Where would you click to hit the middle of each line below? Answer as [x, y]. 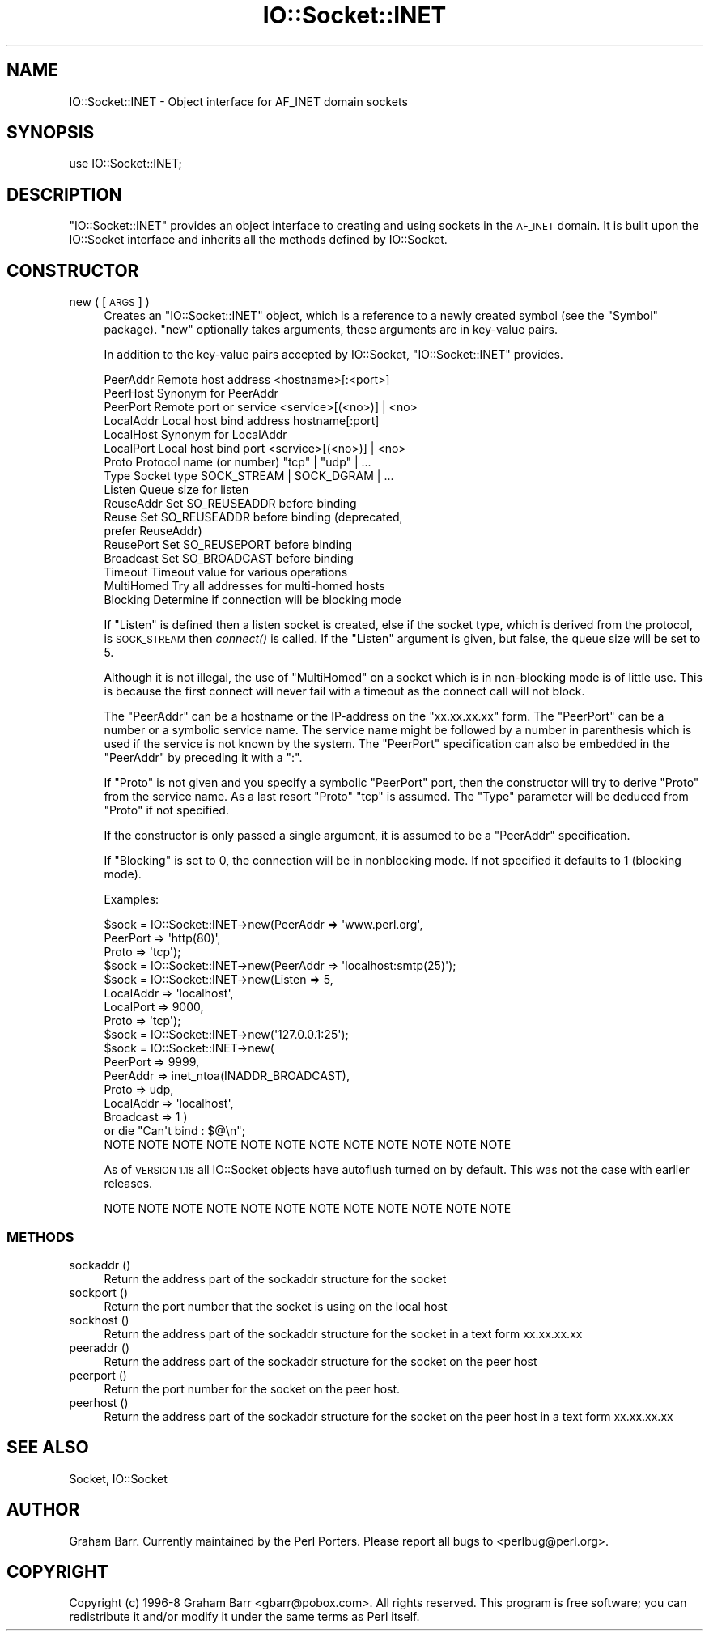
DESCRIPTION [64, 194]
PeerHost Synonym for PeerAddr [191, 393]
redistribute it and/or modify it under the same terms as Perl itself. [244, 1617]
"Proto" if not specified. [166, 810]
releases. [128, 1184]
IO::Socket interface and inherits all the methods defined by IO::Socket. [258, 240]
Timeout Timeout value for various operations [226, 572]
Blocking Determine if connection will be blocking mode [253, 600]
